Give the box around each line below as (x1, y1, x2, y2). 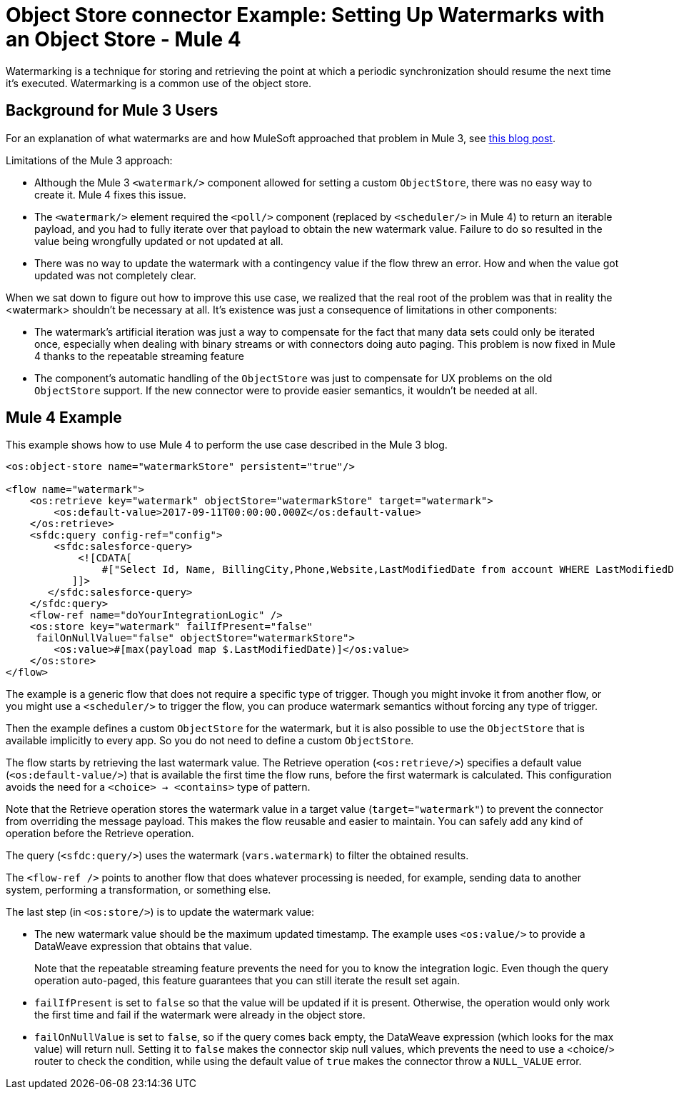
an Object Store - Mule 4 (6, 27, 241, 51)
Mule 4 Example (6, 409, 122, 427)
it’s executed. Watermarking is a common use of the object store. (6, 76, 311, 89)
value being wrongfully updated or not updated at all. (34, 234, 283, 247)
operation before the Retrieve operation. (6, 827, 194, 840)
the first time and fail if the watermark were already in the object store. (34, 1009, 366, 1021)
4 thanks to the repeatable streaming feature (34, 349, 244, 362)
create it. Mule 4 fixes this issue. (34, 188, 186, 201)
